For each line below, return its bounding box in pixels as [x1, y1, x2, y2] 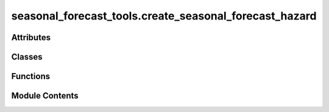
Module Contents [11, 91, 79, 101]
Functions [11, 71, 51, 82]
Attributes [11, 32, 51, 43]
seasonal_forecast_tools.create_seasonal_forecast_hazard [11, 9, 317, 23]
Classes [11, 52, 43, 62]
